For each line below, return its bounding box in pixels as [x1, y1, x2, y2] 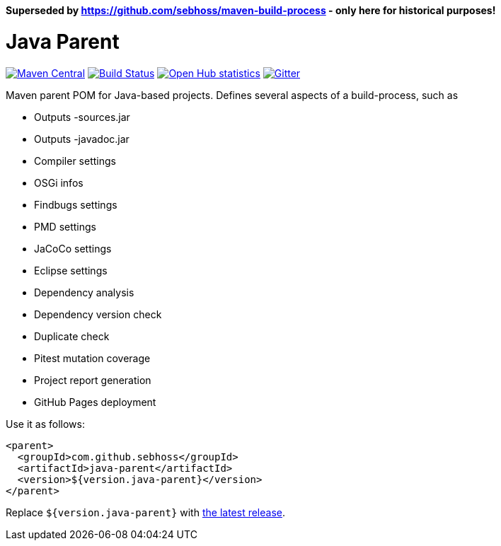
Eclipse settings [34, 264, 108, 277]
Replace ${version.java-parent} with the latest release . [6, 506, 285, 518]
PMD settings [34, 220, 96, 233]
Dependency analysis [34, 286, 134, 298]
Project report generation [34, 373, 151, 386]
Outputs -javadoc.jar [34, 132, 129, 145]
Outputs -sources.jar [34, 110, 130, 123]
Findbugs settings [34, 198, 117, 211]
